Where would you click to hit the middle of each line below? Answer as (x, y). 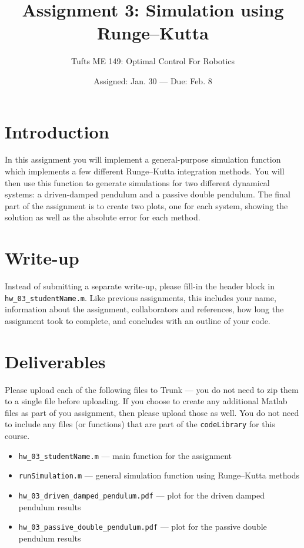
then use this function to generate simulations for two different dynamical (137, 182)
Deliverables (55, 361)
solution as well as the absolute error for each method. (103, 217)
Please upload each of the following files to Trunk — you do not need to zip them (152, 389)
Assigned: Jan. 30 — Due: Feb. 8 (153, 80)
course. (17, 436)
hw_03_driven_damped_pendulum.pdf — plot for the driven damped (141, 495)
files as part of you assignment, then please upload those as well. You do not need (152, 412)
